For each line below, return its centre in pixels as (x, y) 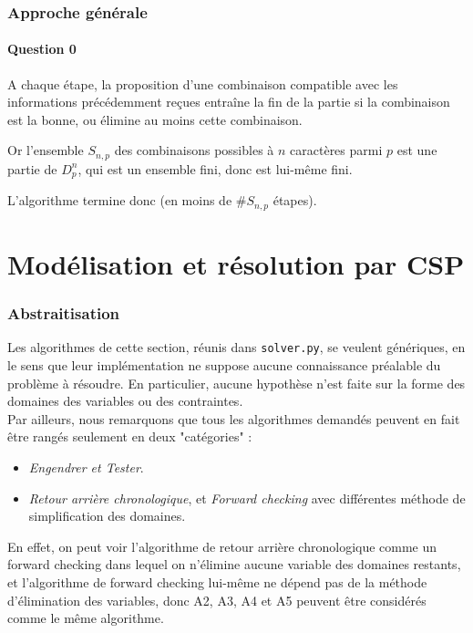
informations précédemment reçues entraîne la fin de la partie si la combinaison (229, 102)
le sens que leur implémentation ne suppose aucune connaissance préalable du (224, 365)
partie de (32, 168)
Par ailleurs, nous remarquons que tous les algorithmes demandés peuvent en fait (234, 418)
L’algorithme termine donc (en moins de (120, 200)
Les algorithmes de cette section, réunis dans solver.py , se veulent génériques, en (236, 347)
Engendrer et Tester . (86, 467)
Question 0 (42, 49)
